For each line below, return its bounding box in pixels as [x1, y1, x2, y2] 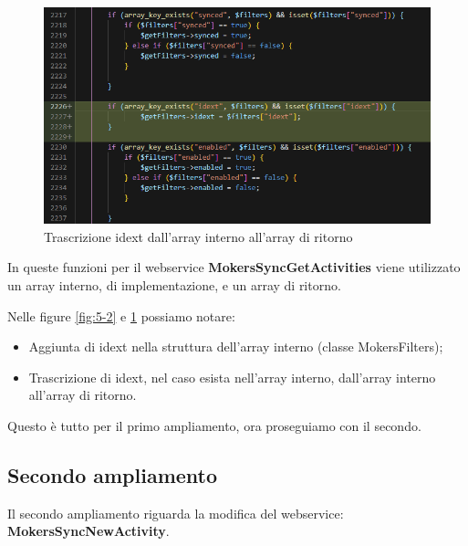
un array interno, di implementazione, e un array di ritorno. [7, 275, 341, 294]
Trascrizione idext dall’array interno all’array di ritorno [44, 226, 353, 246]
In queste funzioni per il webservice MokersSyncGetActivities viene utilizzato [7, 257, 461, 277]
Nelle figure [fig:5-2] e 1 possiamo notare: [7, 306, 235, 325]
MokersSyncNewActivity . [7, 521, 170, 541]
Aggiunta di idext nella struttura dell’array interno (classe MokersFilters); [28, 337, 443, 356]
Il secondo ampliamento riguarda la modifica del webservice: [7, 503, 344, 522]
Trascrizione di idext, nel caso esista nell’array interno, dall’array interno [28, 367, 436, 386]
